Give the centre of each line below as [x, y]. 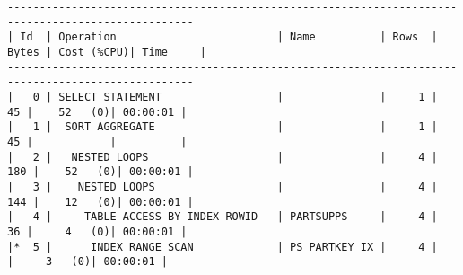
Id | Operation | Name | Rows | [229, 37]
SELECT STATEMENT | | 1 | [248, 97]
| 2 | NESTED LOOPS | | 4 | [223, 157]
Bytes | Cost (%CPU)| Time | [107, 52]
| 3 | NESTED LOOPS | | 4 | [223, 186]
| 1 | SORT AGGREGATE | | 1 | [223, 127]
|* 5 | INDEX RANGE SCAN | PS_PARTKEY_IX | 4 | [223, 247]
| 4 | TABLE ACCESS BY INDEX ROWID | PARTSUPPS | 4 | [223, 217]
